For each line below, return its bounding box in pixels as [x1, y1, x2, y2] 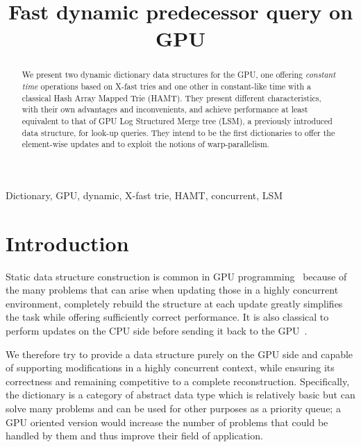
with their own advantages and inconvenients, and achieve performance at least [22, 103, 308, 115]
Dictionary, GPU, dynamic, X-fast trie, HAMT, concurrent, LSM [6, 187, 283, 202]
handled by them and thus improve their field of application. [6, 428, 263, 443]
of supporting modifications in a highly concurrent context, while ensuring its [6, 360, 335, 375]
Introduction [6, 228, 129, 257]
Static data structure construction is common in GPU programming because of [6, 269, 347, 283]
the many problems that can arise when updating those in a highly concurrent [6, 282, 339, 297]
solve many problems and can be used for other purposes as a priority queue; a [6, 401, 341, 416]
